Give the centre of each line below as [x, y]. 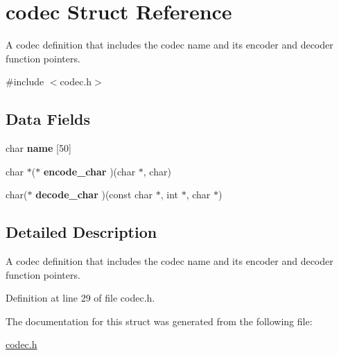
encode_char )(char [89, 171]
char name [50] [38, 148]
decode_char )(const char [94, 194]
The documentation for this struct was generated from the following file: [159, 321]
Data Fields [48, 119]
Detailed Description [81, 232]
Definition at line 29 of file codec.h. [80, 298]
